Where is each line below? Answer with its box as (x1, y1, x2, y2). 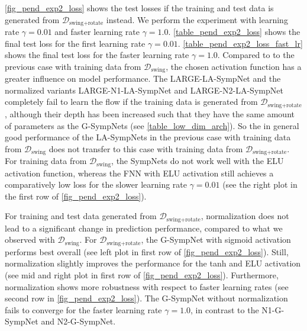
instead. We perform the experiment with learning (106, 13, 288, 25)
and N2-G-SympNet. (41, 315, 116, 327)
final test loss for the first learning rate (5, 37, 146, 49)
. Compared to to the (217, 49, 295, 61)
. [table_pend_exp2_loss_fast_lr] (177, 37, 303, 49)
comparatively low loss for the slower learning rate (5, 178, 188, 191)
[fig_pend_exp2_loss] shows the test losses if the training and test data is (5, 2, 274, 14)
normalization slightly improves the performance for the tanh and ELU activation (5, 257, 301, 269)
